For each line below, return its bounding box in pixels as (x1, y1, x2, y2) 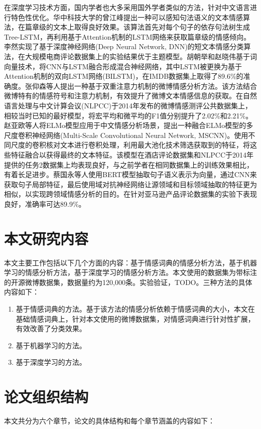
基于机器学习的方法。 (16, 340, 86, 350)
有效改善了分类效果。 (16, 323, 86, 334)
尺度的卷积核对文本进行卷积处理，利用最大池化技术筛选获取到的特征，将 (11, 139, 250, 150)
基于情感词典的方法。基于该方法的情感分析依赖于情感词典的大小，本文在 (16, 303, 255, 314)
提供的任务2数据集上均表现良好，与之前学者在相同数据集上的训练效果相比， (4, 159, 253, 170)
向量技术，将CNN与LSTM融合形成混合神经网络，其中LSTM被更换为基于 (4, 61, 242, 71)
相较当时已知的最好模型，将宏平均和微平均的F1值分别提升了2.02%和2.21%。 (4, 110, 253, 120)
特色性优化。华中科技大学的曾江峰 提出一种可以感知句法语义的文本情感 (11, 12, 243, 22)
